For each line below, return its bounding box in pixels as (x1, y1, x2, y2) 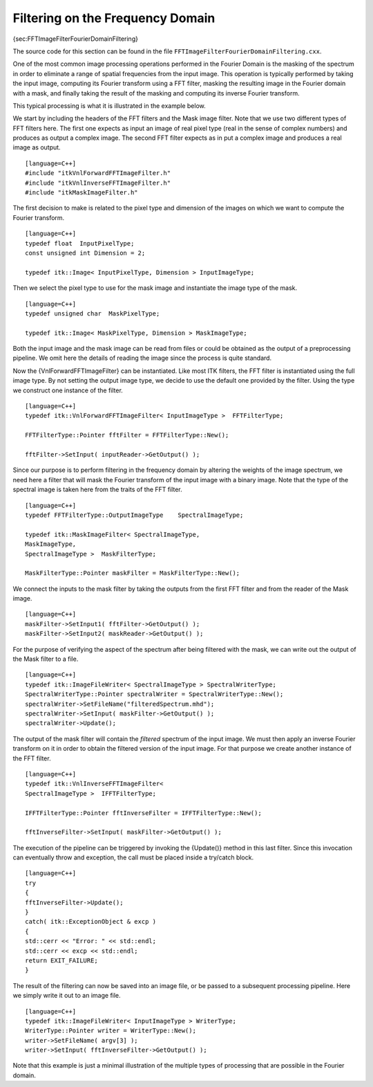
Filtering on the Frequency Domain (12, 10, 216, 26)
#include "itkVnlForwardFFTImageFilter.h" (25, 170, 171, 177)
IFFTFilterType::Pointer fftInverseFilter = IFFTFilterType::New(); (25, 809, 262, 816)
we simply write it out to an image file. (12, 992, 121, 1000)
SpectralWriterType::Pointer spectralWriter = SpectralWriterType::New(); (25, 691, 284, 698)
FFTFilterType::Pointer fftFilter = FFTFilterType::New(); (25, 431, 229, 439)
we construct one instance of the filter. (12, 386, 124, 394)
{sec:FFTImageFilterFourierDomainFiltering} (12, 35, 138, 43)
